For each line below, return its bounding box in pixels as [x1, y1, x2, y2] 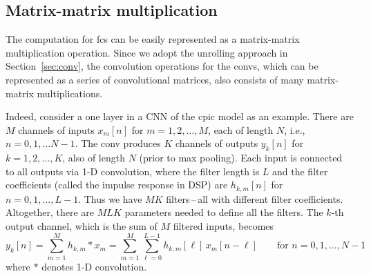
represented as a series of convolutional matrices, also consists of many [6, 72, 304, 86]
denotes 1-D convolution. [41, 259, 147, 273]
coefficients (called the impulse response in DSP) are [6, 177, 228, 192]
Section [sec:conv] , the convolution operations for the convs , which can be [6, 59, 318, 73]
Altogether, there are [6, 205, 95, 219]
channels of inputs [18, 122, 95, 137]
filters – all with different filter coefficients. [166, 191, 343, 206]
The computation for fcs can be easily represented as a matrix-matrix [6, 32, 300, 46]
